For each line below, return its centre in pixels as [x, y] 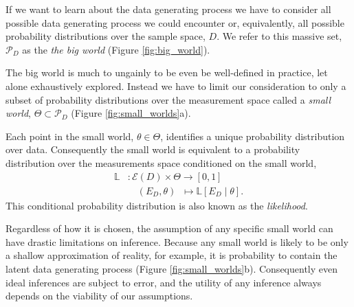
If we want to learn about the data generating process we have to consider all [168, 9]
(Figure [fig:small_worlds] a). [131, 113]
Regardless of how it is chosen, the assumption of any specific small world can [169, 228]
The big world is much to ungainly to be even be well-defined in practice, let [167, 72]
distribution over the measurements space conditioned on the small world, [161, 162]
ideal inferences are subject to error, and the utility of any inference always [164, 282]
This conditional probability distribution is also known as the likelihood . [157, 205]
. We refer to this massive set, [279, 36]
